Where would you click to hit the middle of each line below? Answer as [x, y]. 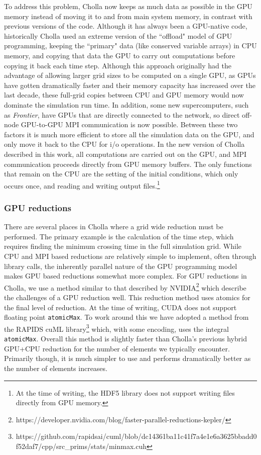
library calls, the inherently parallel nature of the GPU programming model [121, 266]
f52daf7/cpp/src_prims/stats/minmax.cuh [81, 446]
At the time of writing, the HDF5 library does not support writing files [125, 392]
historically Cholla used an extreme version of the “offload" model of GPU [118, 35]
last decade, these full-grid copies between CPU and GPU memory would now [124, 95]
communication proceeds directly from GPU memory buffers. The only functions [128, 164]
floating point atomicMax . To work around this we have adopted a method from [126, 317]
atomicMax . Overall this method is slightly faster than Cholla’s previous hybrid [125, 339]
